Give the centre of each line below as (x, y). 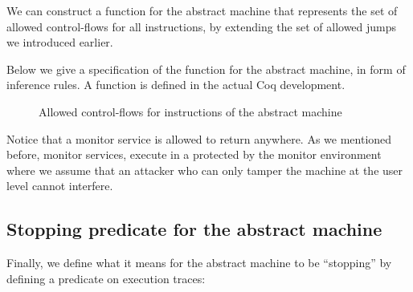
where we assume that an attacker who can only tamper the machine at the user (205, 170)
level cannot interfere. (60, 186)
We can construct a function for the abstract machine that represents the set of (202, 10)
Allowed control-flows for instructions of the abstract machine (190, 111)
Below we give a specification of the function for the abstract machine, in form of (206, 69)
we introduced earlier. (60, 42)
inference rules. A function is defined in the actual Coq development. (176, 85)
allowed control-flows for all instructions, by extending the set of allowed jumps (202, 26)
